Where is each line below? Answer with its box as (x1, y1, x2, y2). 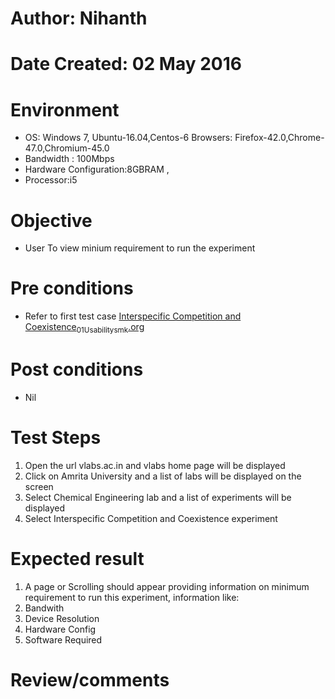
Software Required (24, 633, 103, 646)
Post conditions (10, 358, 144, 381)
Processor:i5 (24, 174, 78, 186)
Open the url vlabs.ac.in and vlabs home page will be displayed (24, 459, 286, 471)
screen (24, 480, 54, 492)
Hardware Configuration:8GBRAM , (24, 163, 170, 176)
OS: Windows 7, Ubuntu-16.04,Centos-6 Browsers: (24, 132, 233, 144)
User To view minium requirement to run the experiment (24, 242, 256, 254)
